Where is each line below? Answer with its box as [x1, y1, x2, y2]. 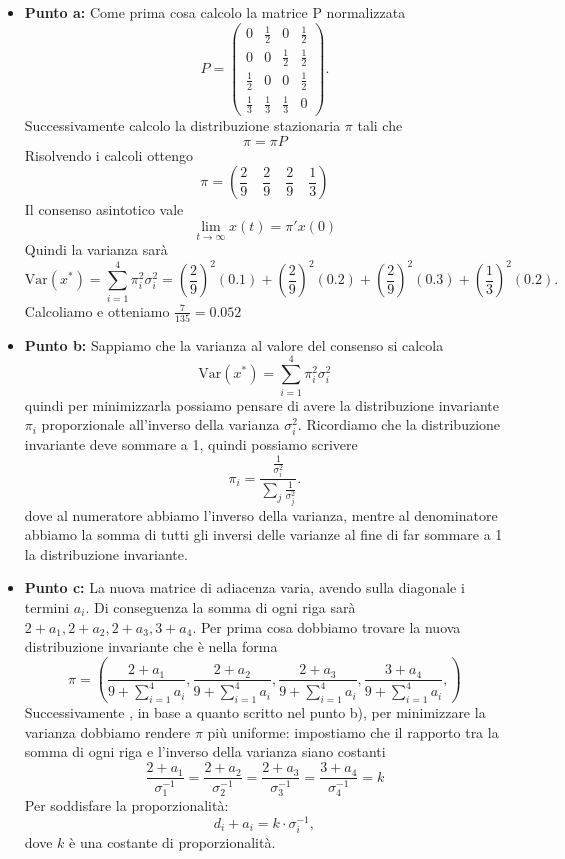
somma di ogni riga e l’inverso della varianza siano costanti [24, 741, 386, 762]
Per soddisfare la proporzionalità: [24, 795, 229, 816]
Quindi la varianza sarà [24, 239, 168, 260]
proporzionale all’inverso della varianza [41, 414, 280, 435]
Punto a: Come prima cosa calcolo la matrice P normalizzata [24, 2, 406, 22]
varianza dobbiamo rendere [24, 721, 191, 742]
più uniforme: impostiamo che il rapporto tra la [207, 721, 499, 742]
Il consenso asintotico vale [24, 199, 184, 220]
